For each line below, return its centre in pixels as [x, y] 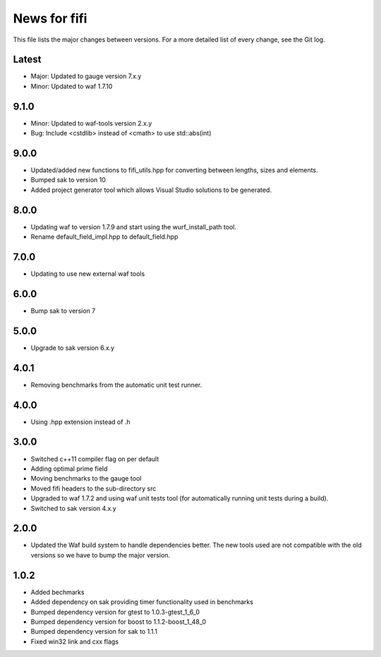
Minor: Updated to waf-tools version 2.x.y [91, 123]
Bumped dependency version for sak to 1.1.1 [94, 632]
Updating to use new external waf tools [88, 274]
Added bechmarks [58, 592]
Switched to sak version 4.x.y [73, 508]
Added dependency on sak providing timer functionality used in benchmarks [142, 602]
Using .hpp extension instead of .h [80, 422]
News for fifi [50, 18]
